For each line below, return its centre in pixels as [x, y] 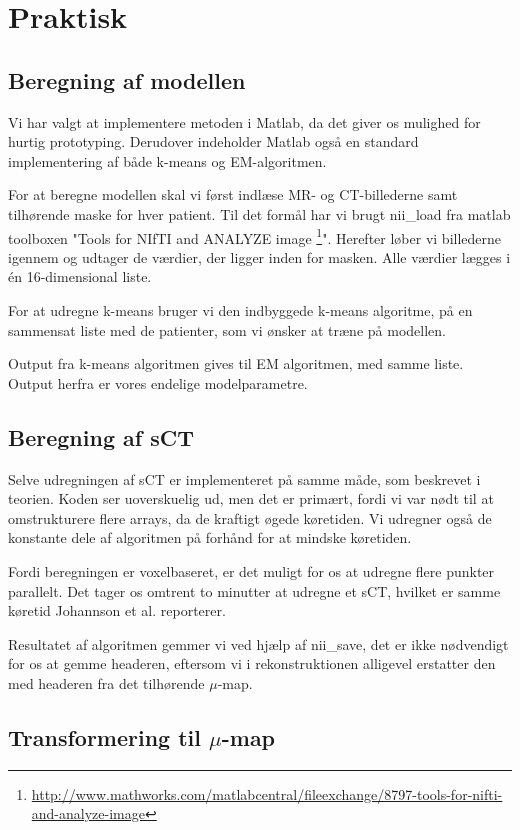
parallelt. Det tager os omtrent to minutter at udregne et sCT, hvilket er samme [254, 590]
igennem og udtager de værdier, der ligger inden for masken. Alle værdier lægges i [259, 256]
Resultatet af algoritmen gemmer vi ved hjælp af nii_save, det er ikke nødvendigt [258, 643]
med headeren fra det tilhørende [106, 682]
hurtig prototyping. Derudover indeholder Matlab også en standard [213, 141]
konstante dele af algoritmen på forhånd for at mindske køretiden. [210, 537]
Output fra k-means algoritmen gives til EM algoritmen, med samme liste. [236, 363]
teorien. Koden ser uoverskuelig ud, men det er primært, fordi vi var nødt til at [251, 498]
